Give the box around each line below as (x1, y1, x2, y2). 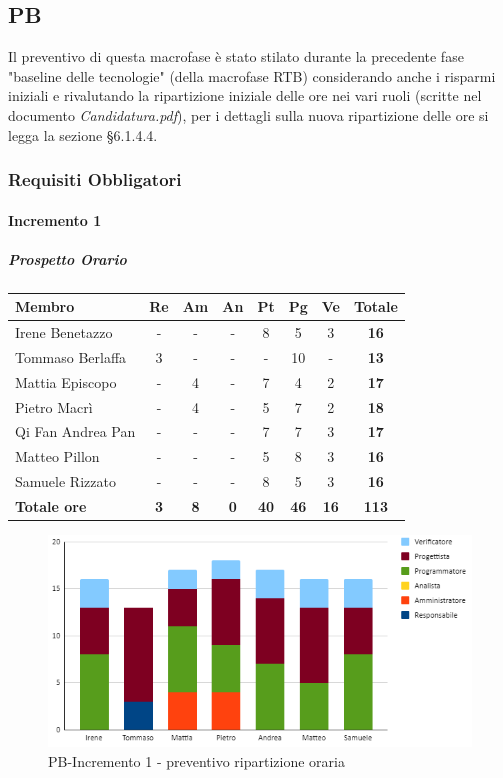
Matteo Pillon (15, 446, 100, 467)
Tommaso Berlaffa (15, 346, 127, 367)
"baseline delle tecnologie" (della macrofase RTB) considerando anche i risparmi (8, 65, 496, 86)
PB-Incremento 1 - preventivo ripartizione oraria (48, 751, 345, 772)
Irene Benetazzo (15, 322, 113, 343)
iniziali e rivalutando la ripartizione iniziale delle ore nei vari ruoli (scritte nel (8, 85, 482, 106)
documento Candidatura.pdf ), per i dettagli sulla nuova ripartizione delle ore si (8, 104, 489, 125)
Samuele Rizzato (15, 471, 116, 492)
